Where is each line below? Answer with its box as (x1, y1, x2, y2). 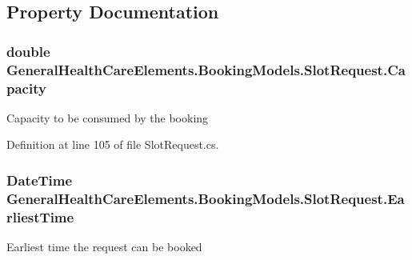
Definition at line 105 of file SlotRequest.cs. (6, 136, 219, 153)
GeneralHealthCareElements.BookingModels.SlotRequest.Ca (6, 59, 406, 79)
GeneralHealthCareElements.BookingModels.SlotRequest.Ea (6, 188, 405, 208)
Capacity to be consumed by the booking (6, 109, 209, 126)
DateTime (6, 170, 73, 190)
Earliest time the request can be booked (6, 238, 202, 255)
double (6, 41, 50, 61)
